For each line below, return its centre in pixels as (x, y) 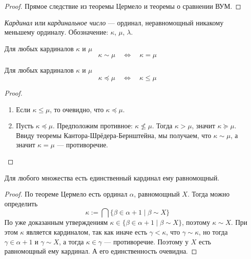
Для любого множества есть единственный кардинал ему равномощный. (112, 177)
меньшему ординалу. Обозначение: (56, 32)
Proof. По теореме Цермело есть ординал (66, 194)
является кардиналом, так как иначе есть (87, 231)
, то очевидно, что (77, 109)
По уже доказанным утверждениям (56, 222)
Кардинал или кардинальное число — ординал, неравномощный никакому (114, 22)
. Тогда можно (209, 194)
